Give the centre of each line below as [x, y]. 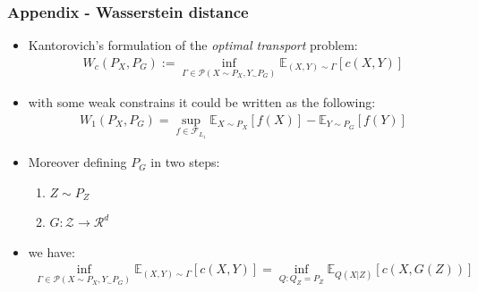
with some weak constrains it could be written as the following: [202, 102]
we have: [51, 251]
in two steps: [185, 162]
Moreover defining [77, 162]
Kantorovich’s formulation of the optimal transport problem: [193, 45]
